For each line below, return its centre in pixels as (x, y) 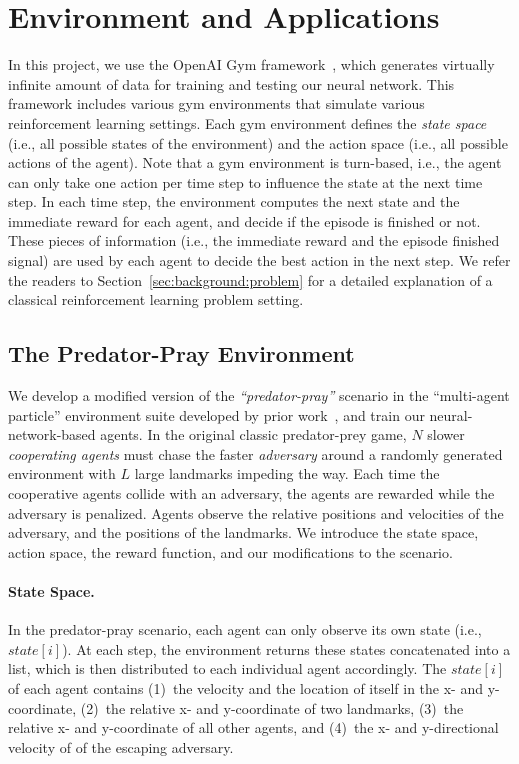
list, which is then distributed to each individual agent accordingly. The (227, 668)
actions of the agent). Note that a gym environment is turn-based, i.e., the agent (255, 162)
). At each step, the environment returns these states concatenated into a (286, 648)
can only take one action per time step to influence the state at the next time (245, 181)
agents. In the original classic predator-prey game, (253, 434)
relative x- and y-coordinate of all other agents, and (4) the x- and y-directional (253, 727)
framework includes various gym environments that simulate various (216, 103)
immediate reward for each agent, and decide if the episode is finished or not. (244, 220)
